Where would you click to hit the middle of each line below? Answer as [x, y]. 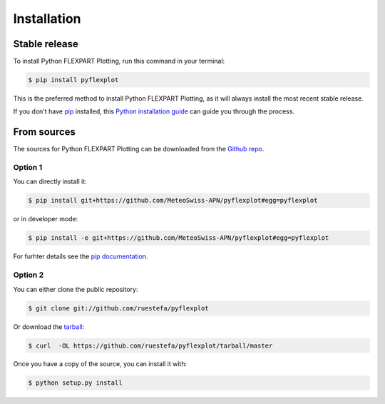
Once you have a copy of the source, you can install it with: [100, 364]
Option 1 [28, 168]
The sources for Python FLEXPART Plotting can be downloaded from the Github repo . [139, 149]
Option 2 [29, 275]
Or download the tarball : [49, 327]
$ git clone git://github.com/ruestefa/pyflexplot [119, 308]
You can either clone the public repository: [76, 289]
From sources [45, 132]
